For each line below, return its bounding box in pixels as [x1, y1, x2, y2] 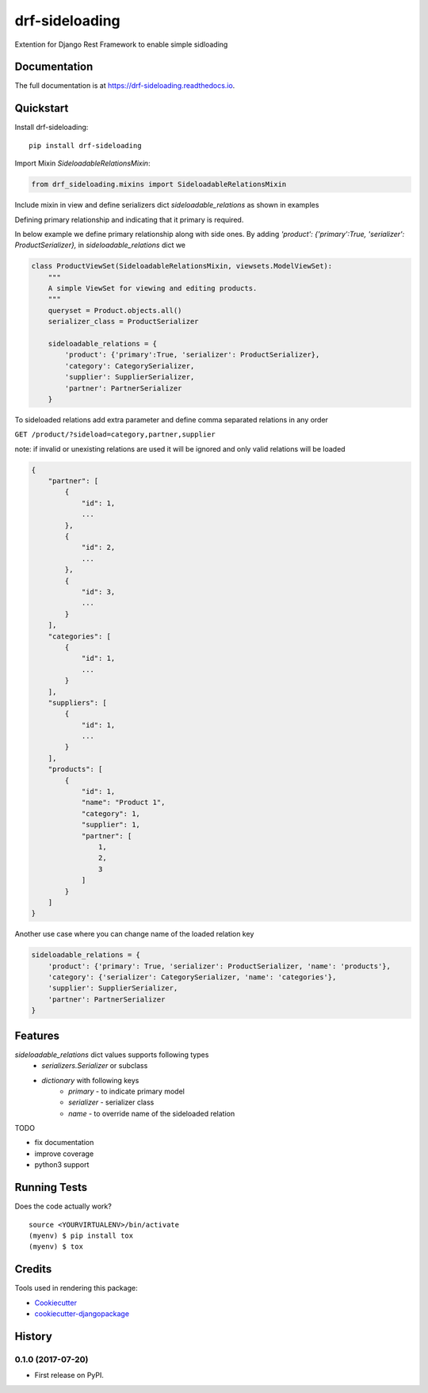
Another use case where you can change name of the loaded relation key [14, 929, 254, 939]
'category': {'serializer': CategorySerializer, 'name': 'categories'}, [48, 973, 337, 982]
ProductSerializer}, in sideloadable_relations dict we [14, 240, 186, 250]
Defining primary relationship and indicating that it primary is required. [14, 215, 244, 224]
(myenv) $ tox [29, 1242, 83, 1251]
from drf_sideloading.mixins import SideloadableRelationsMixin [31, 180, 287, 189]
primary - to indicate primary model [68, 1086, 185, 1096]
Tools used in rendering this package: [14, 1284, 138, 1293]
